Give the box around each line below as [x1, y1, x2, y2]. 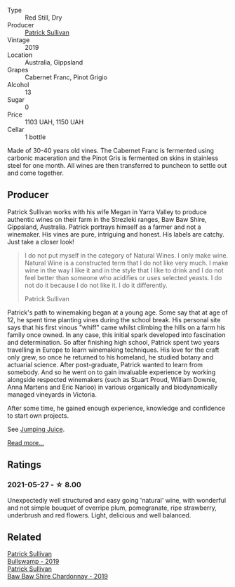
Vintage [7, 36, 30, 44]
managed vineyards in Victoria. [7, 390, 97, 399]
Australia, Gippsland [25, 58, 83, 66]
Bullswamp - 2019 [7, 558, 60, 566]
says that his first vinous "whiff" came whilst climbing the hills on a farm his [7, 323, 226, 331]
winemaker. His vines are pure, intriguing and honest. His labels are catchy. [7, 230, 224, 238]
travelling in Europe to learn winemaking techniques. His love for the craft [7, 345, 220, 354]
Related [7, 531, 42, 543]
